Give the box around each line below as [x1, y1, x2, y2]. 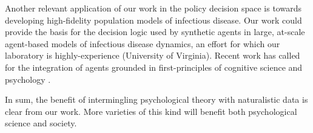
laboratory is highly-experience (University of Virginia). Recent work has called [5, 49, 300, 62]
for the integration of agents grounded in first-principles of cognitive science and [5, 60, 303, 73]
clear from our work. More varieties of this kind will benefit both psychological [5, 105, 297, 117]
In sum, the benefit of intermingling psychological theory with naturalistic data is [5, 93, 308, 106]
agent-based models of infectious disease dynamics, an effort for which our [5, 37, 280, 50]
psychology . [5, 73, 51, 85]
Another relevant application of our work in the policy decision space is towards [5, 2, 301, 14]
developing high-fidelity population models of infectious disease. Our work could [5, 13, 302, 26]
